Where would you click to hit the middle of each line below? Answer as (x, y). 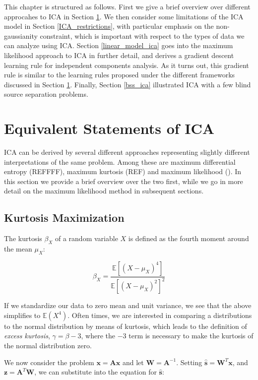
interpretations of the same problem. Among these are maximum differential (120, 161)
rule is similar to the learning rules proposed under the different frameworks (120, 75)
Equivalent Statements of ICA (109, 128)
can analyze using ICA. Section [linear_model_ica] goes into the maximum (119, 45)
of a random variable (86, 238)
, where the (98, 336)
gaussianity (21, 35)
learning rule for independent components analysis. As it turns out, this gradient (127, 65)
